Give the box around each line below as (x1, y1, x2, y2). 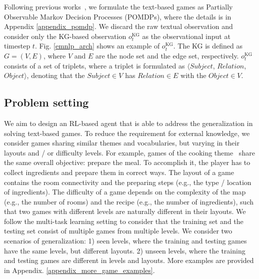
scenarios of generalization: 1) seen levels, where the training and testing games (4, 235, 247, 246)
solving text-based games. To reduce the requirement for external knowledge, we (4, 127, 250, 138)
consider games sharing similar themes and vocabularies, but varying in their (4, 137, 239, 148)
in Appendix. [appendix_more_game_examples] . (4, 264, 155, 275)
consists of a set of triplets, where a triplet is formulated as (4, 60, 185, 70)
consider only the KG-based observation (4, 30, 126, 41)
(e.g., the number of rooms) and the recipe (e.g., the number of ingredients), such (4, 196, 253, 206)
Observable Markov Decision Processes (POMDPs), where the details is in (4, 11, 231, 21)
